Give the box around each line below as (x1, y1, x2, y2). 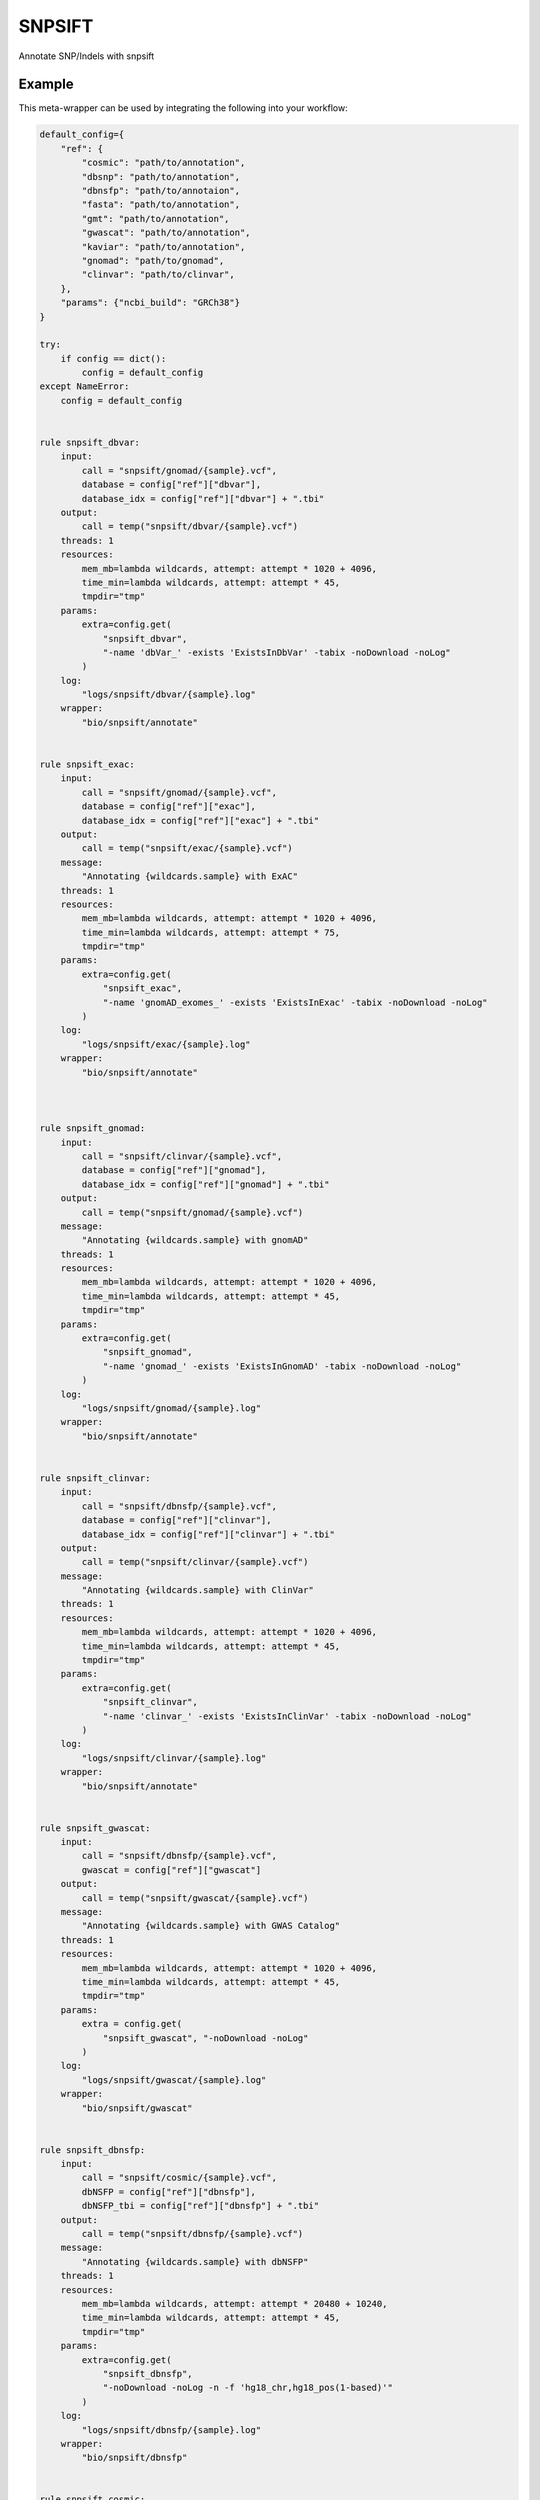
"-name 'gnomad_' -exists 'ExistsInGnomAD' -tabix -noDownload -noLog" (102, 1360, 462, 1372)
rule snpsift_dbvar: (39, 437, 140, 449)
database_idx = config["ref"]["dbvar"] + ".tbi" (81, 493, 325, 504)
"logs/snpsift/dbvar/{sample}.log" (81, 689, 257, 700)
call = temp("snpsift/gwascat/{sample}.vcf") (81, 1892, 309, 1904)
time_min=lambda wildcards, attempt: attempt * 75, (81, 926, 341, 938)
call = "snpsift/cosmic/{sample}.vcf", (81, 2172, 277, 2184)
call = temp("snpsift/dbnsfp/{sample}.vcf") (81, 2228, 304, 2240)
